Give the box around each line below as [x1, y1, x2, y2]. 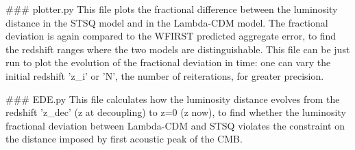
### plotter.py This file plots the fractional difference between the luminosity [5, 2, 338, 16]
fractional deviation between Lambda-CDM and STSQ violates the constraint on [5, 118, 345, 132]
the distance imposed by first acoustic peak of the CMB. [5, 132, 243, 146]
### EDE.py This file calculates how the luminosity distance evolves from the [5, 91, 340, 106]
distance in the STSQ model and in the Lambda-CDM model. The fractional [5, 15, 328, 29]
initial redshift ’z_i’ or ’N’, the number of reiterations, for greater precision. [5, 68, 324, 82]
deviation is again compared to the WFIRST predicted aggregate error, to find [5, 29, 336, 43]
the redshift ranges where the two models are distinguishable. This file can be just [5, 42, 350, 56]
